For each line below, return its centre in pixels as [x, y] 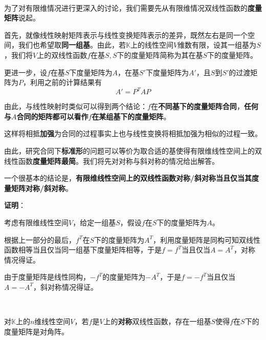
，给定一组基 [94, 222]
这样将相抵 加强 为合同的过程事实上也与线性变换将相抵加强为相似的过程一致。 [133, 133]
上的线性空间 [152, 45]
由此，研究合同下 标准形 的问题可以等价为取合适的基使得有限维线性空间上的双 [133, 151]
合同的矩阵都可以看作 [52, 116]
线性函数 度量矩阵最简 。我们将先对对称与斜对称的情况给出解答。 [112, 161]
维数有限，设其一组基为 [217, 45]
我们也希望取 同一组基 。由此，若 [72, 45]
